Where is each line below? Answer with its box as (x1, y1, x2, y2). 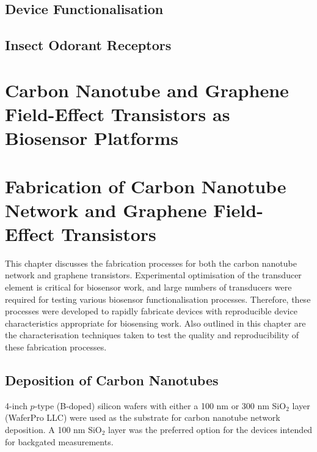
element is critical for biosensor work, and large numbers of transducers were (5, 281, 292, 293)
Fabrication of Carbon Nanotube (5, 173, 286, 198)
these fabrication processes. (5, 340, 107, 353)
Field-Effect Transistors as (5, 101, 230, 126)
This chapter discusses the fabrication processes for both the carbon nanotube (5, 256, 297, 269)
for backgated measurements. (5, 435, 114, 448)
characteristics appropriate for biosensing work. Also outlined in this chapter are (5, 316, 306, 329)
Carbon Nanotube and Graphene (5, 77, 289, 102)
